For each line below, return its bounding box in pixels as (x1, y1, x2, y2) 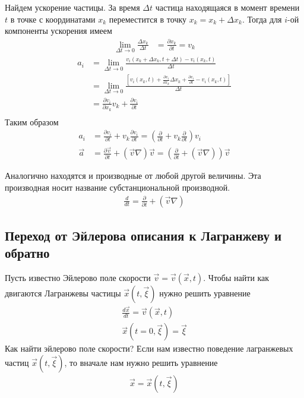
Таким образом (5, 115, 59, 128)
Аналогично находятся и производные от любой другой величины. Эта (5, 169, 261, 182)
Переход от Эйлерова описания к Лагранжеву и (5, 226, 282, 244)
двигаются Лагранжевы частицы (5, 287, 121, 299)
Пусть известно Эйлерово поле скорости (5, 271, 151, 284)
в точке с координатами (10, 12, 96, 25)
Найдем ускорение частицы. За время (5, 1, 140, 13)
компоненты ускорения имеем (5, 24, 112, 37)
